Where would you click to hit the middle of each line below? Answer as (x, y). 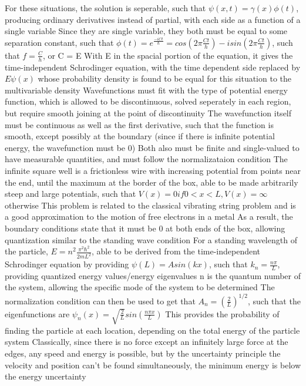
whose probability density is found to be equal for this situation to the (165, 78)
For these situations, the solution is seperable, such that (105, 8)
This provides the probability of (222, 313)
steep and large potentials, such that (70, 194)
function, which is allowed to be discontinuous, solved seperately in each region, (148, 101)
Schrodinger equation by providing (67, 264)
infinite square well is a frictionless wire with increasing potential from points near (153, 170)
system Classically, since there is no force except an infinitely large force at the (147, 342)
